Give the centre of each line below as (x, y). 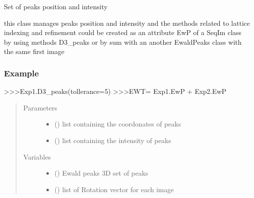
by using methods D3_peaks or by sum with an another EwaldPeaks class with (123, 42)
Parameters (40, 107)
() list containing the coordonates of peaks (118, 124)
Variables (37, 156)
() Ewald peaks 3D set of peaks (101, 173)
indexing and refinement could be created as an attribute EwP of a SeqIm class (123, 32)
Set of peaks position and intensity (56, 6)
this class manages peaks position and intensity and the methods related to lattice (127, 23)
